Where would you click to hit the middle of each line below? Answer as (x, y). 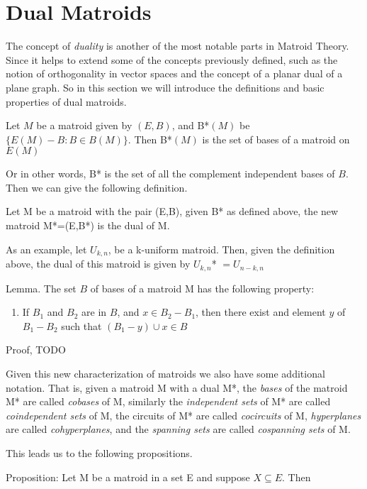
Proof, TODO (36, 350)
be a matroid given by (84, 125)
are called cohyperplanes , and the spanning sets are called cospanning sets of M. (178, 429)
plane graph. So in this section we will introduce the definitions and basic (165, 87)
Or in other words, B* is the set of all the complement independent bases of (170, 174)
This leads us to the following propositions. (99, 452)
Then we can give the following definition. (97, 187)
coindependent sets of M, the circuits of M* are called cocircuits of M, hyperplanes (183, 415)
